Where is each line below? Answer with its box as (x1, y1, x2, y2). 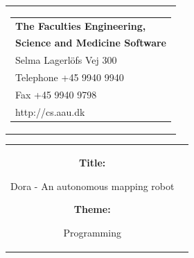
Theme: (73, 202, 111, 216)
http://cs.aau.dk (15, 104, 85, 119)
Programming (63, 225, 121, 239)
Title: (79, 155, 106, 170)
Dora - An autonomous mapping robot (10, 178, 175, 193)
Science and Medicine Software (15, 35, 166, 50)
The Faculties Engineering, (15, 18, 146, 33)
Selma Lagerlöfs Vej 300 (15, 53, 117, 67)
